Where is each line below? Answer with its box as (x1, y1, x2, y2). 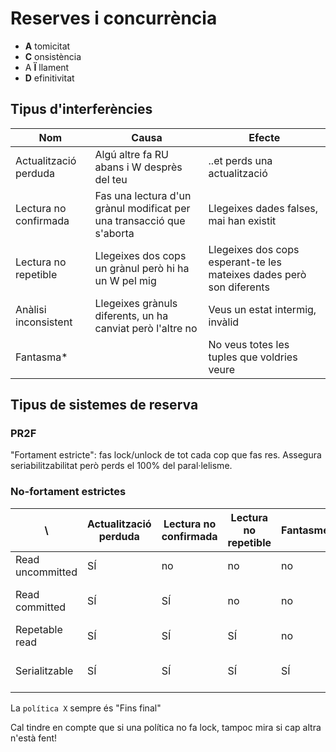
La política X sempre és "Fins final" (10, 702, 162, 714)
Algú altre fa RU (94, 147, 169, 161)
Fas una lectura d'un (94, 188, 192, 202)
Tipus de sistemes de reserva (10, 397, 199, 414)
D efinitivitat (24, 72, 75, 84)
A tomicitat (24, 40, 71, 52)
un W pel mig (94, 273, 157, 287)
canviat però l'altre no (94, 321, 198, 335)
